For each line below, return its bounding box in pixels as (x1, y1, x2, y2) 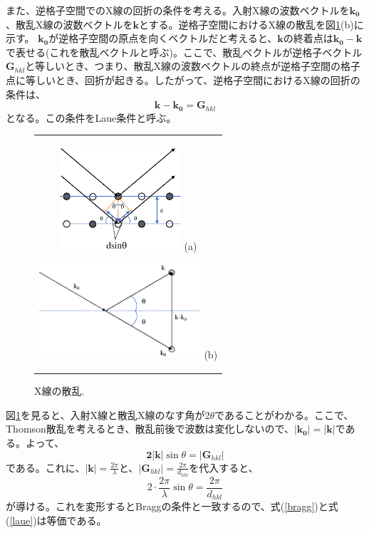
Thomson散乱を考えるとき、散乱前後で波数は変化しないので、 (6, 421, 294, 436)
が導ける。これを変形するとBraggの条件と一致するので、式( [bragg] (6, 499, 315, 514)
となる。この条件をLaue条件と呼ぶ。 (6, 110, 177, 125)
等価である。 (46, 512, 107, 527)
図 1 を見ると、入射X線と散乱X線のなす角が (6, 407, 205, 422)
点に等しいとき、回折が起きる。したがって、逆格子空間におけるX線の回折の (6, 72, 360, 87)
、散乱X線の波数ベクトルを (6, 16, 133, 31)
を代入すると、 (189, 460, 259, 475)
